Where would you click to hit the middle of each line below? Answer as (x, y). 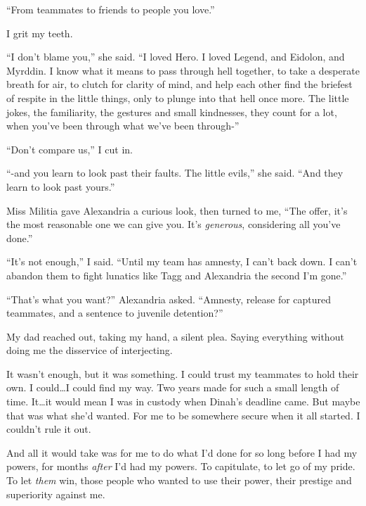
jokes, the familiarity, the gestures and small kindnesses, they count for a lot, (172, 112)
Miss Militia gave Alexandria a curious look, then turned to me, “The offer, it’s (177, 210)
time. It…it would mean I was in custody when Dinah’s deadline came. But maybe (183, 401)
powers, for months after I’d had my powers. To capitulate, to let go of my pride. (181, 466)
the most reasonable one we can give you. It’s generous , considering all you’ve (174, 224)
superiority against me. (56, 494)
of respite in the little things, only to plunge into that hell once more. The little (178, 97)
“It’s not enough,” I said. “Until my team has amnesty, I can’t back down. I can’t (182, 261)
